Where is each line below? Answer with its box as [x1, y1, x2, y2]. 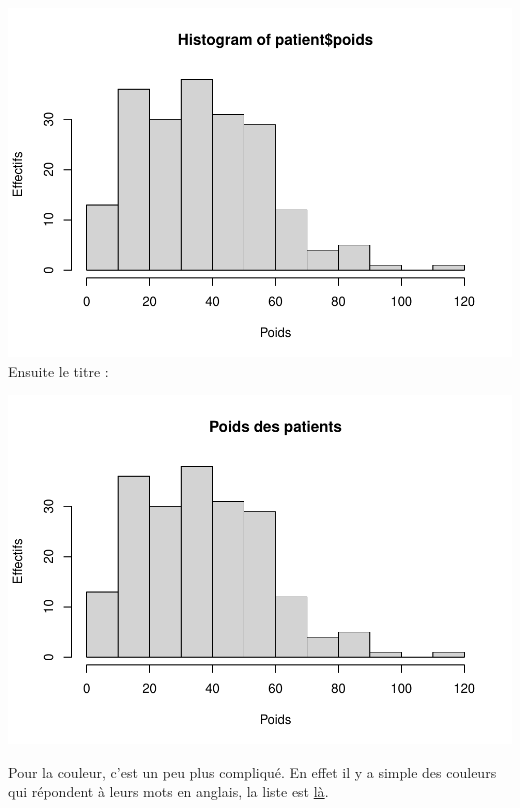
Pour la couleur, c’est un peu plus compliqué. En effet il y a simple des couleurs [8, 761, 497, 782]
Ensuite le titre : [8, 360, 109, 381]
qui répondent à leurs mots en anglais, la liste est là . [8, 781, 329, 802]
